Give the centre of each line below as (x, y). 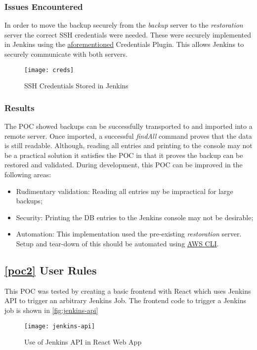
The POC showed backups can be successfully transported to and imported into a (128, 126)
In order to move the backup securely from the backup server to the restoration (124, 25)
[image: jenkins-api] (60, 326)
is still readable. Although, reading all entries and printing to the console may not (128, 145)
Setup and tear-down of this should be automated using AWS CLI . (117, 243)
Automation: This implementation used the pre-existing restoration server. (129, 234)
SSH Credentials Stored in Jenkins (76, 86)
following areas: (28, 175)
